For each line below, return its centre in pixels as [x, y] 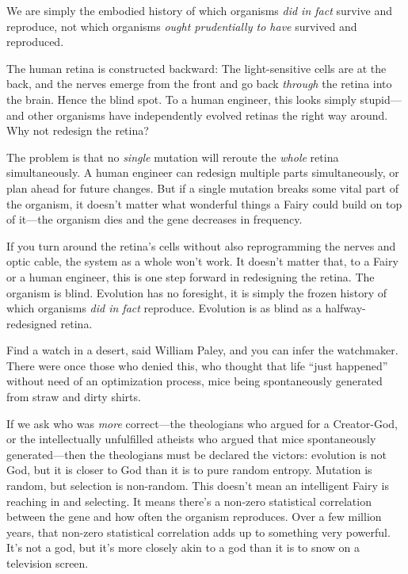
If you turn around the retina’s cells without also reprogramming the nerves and [201, 245]
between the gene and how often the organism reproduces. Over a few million [194, 517]
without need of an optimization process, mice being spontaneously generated [194, 381]
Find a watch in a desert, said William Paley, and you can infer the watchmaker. [202, 350]
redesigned [32, 323]
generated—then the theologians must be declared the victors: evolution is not [196, 454]
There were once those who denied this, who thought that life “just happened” [197, 365]
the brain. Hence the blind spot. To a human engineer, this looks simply [181, 99]
